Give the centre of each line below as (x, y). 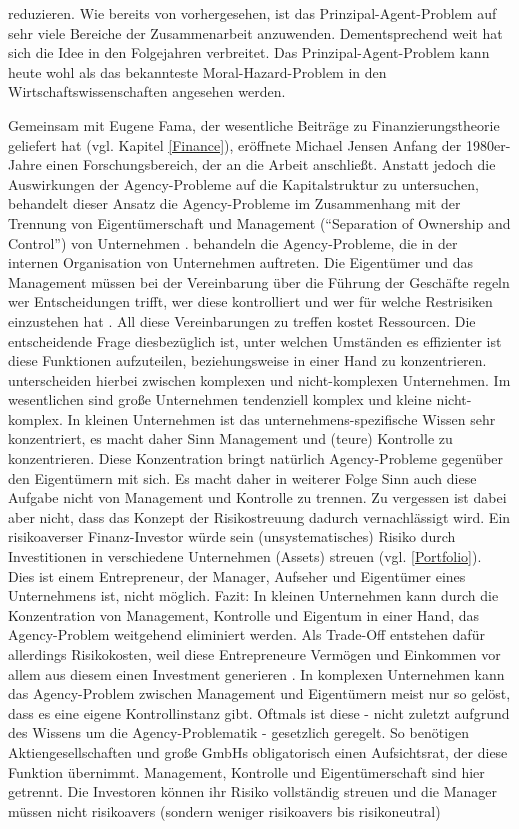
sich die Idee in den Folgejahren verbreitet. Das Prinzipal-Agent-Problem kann (249, 52)
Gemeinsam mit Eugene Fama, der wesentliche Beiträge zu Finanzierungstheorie (254, 124)
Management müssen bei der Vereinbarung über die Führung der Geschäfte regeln (259, 281)
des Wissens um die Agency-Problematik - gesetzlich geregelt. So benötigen (239, 732)
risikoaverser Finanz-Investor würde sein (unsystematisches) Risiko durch (232, 536)
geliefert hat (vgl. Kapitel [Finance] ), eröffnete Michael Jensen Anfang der (235, 144)
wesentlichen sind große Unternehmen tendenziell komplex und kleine (220, 399)
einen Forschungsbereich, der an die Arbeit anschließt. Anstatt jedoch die (271, 164)
